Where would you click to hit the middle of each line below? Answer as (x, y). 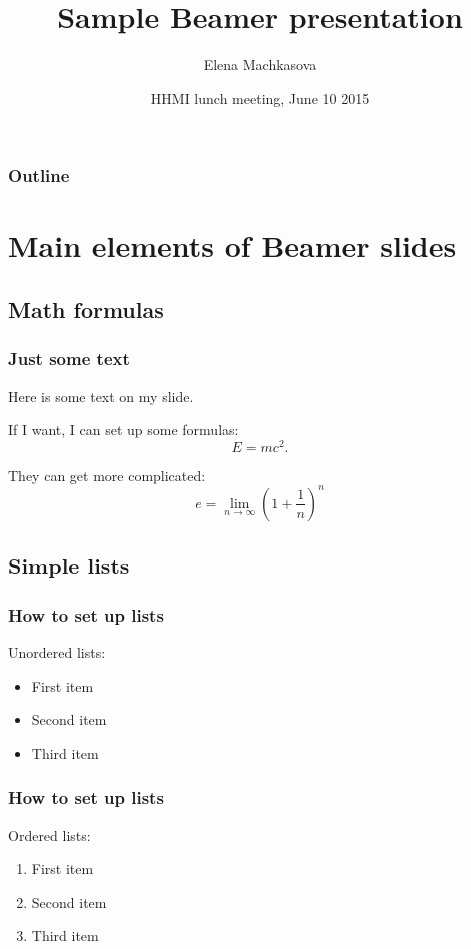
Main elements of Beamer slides (232, 245)
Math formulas (86, 309)
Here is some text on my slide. (101, 395)
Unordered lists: (57, 651)
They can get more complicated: (107, 474)
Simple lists (69, 565)
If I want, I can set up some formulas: (123, 429)
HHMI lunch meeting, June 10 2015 (260, 97)
